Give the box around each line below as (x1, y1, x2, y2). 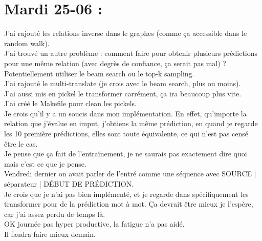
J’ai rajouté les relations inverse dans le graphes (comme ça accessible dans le (4, 28, 247, 38)
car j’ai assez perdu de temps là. (4, 208, 105, 219)
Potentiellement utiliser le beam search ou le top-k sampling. (4, 68, 194, 78)
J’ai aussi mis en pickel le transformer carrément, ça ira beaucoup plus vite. (4, 88, 242, 98)
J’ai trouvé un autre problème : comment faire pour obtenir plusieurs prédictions (4, 48, 258, 58)
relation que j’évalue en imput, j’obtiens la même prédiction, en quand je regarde (4, 118, 258, 129)
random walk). (4, 37, 50, 48)
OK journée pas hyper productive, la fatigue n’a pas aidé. (4, 218, 185, 229)
